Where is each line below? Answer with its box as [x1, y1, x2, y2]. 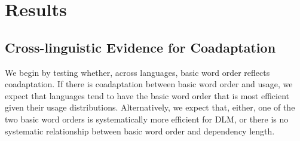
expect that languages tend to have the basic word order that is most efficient [5, 89, 289, 102]
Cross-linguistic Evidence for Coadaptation [5, 38, 276, 56]
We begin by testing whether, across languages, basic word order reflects [5, 66, 270, 78]
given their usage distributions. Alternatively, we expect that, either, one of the [5, 101, 295, 114]
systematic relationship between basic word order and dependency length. [5, 124, 275, 137]
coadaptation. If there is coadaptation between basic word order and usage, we [5, 78, 293, 90]
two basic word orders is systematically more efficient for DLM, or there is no [5, 112, 289, 125]
